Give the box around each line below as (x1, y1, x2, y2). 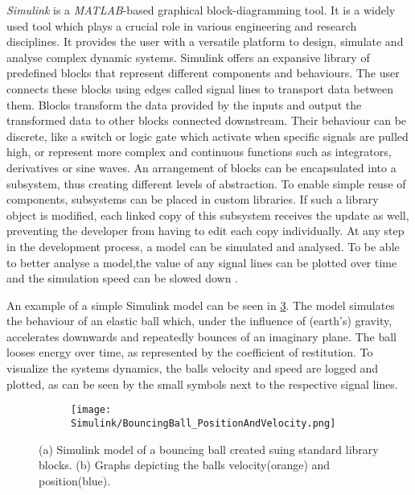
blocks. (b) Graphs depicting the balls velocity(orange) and (39, 456, 331, 473)
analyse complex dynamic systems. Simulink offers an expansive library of (6, 48, 370, 65)
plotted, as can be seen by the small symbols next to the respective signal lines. (6, 375, 398, 392)
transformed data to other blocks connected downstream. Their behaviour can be (6, 112, 407, 129)
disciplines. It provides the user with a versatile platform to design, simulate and (6, 33, 404, 50)
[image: (71, 404, 112, 416)
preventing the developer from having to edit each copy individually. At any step (6, 222, 405, 239)
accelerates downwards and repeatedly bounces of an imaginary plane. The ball (6, 328, 397, 344)
